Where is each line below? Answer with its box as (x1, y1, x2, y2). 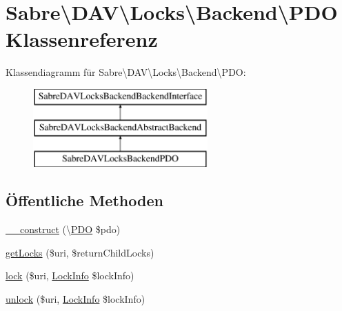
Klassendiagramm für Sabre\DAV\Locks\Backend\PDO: (6, 65, 246, 79)
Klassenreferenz (6, 25, 158, 53)
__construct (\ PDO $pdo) (6, 222, 121, 237)
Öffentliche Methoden (6, 190, 163, 211)
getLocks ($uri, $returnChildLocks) (6, 245, 154, 259)
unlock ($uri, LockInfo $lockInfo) (6, 291, 145, 305)
